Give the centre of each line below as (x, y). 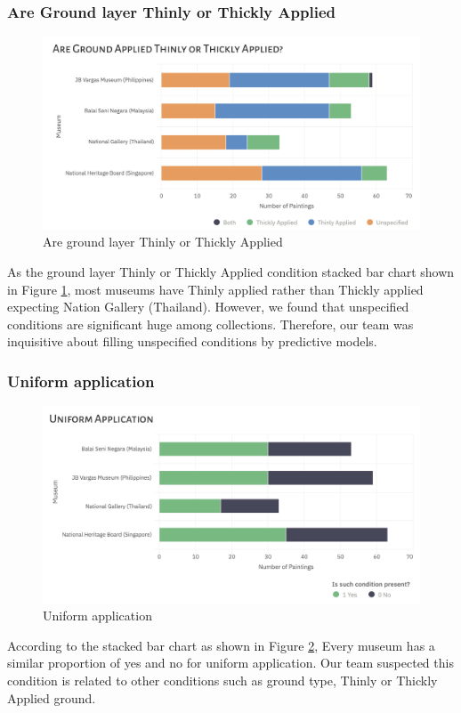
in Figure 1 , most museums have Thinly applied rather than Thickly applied (215, 289)
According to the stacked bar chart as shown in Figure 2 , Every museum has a (221, 645)
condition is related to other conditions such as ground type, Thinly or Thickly (222, 681)
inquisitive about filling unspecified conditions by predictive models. (192, 341)
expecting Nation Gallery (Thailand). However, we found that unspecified (208, 307)
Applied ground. (52, 697)
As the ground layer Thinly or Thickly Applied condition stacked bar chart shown (231, 271)
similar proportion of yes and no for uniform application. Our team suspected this (230, 663)
